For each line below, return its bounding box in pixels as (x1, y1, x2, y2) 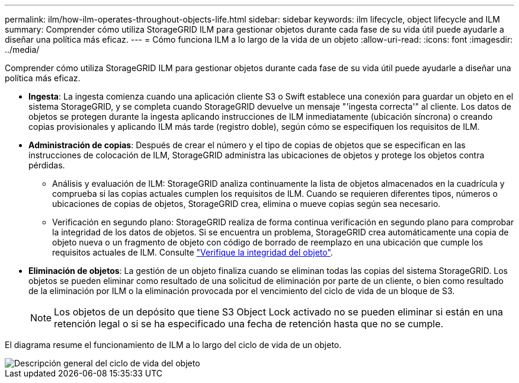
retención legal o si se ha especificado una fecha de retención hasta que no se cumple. (54, 318, 444, 330)
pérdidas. (28, 160, 65, 170)
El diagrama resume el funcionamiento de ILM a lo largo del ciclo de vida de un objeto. (5, 340, 342, 350)
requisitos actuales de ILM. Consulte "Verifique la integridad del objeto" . (52, 247, 333, 257)
